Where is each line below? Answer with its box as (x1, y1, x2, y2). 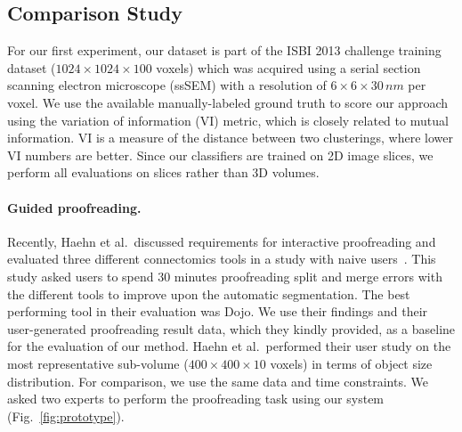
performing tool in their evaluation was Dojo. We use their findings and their (7, 302, 428, 321)
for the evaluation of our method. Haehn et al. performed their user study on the (7, 337, 451, 355)
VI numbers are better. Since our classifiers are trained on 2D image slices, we (7, 145, 434, 164)
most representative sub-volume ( (7, 354, 189, 372)
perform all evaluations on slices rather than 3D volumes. (7, 163, 320, 182)
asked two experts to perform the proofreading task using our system (7, 389, 385, 408)
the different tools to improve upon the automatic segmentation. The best (7, 284, 410, 303)
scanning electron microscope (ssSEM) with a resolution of (7, 76, 327, 94)
